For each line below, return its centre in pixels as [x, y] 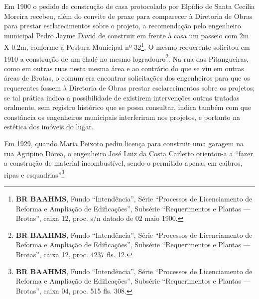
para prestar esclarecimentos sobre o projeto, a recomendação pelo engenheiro [123, 26]
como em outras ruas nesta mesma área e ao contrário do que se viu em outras [124, 68]
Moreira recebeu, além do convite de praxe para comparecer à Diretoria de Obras [128, 16]
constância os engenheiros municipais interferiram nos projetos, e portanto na [122, 117]
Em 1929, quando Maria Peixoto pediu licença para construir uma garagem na [124, 144]
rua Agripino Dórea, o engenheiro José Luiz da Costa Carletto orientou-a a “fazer [129, 153]
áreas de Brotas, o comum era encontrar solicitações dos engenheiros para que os [127, 78]
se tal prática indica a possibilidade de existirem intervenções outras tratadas [122, 97]
